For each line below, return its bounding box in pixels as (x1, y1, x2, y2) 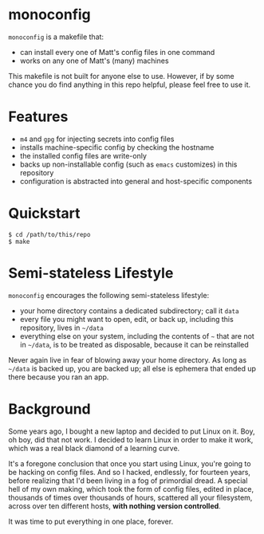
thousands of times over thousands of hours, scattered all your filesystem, (8, 493, 253, 502)
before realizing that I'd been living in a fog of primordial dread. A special (8, 476, 248, 485)
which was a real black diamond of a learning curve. (8, 443, 180, 453)
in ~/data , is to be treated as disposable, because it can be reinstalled (19, 340, 249, 349)
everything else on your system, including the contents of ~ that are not (19, 331, 255, 340)
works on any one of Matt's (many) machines (19, 56, 169, 65)
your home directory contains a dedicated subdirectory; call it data (19, 305, 239, 316)
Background (8, 400, 91, 418)
